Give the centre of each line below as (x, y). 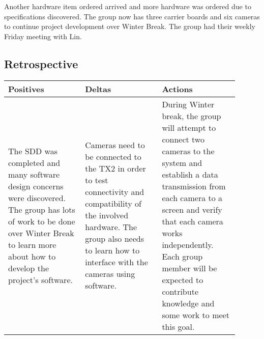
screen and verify (192, 209)
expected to (183, 279)
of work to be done (42, 221)
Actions (177, 89)
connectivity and (115, 192)
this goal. (178, 326)
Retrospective (41, 63)
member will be (189, 268)
